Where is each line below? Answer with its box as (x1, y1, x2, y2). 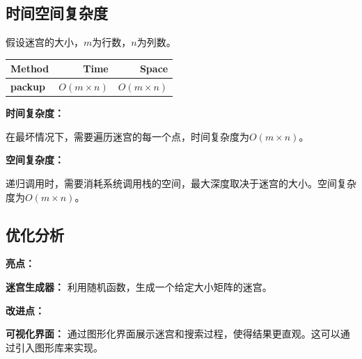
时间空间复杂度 (6, 2, 108, 24)
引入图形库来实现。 (15, 340, 103, 354)
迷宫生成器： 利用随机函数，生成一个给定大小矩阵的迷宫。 (6, 280, 272, 294)
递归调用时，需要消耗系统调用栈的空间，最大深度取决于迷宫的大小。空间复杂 (6, 176, 356, 191)
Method (10, 61, 49, 76)
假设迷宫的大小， (6, 35, 84, 49)
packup (10, 79, 45, 94)
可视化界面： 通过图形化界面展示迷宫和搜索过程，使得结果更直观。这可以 (6, 326, 340, 341)
